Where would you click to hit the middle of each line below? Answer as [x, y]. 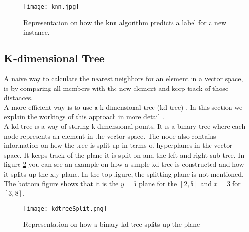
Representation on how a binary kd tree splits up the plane [112, 224]
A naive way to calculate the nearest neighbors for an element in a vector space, [124, 79]
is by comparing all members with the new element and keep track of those [116, 88]
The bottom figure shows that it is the [61, 183]
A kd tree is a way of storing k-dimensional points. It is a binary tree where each [125, 126]
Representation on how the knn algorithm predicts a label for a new [125, 22]
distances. [19, 98]
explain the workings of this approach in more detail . [84, 116]
